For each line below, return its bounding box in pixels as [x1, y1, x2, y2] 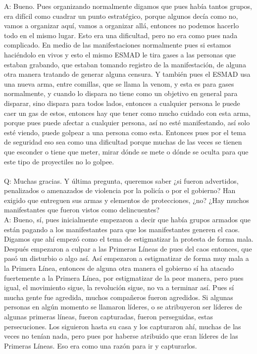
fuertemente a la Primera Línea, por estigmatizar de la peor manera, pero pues [4, 272, 244, 283]
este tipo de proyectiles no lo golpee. [4, 156, 114, 166]
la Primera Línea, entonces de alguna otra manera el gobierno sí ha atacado [4, 263, 234, 273]
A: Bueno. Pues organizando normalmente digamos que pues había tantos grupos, [4, 1, 253, 11]
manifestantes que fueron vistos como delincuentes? [4, 204, 160, 215]
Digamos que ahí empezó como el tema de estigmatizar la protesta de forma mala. [4, 234, 254, 244]
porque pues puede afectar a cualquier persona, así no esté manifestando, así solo [4, 117, 250, 128]
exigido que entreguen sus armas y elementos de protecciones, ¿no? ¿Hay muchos [4, 195, 249, 205]
